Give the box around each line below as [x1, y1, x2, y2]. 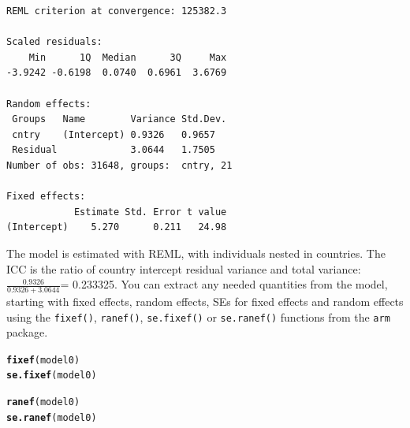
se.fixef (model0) [6, 370, 97, 381]
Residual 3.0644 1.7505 [12, 144, 215, 156]
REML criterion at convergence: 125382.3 [6, 6, 227, 17]
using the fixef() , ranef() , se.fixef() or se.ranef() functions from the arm [6, 308, 390, 325]
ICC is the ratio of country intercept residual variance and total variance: [6, 260, 361, 277]
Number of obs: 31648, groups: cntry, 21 [6, 159, 233, 171]
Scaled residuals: [6, 36, 102, 48]
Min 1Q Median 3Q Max [28, 51, 227, 63]
